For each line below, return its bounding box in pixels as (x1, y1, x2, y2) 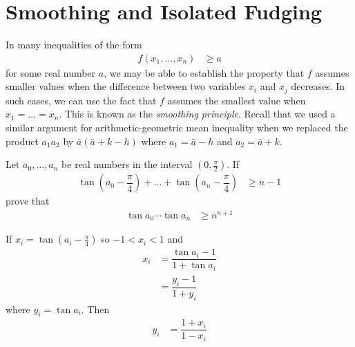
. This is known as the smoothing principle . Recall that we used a (59, 106, 336, 121)
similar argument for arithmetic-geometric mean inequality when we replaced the (6, 120, 348, 134)
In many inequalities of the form (6, 37, 142, 52)
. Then (81, 301, 110, 316)
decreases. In (291, 79, 345, 93)
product (6, 133, 39, 148)
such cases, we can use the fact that (6, 93, 157, 107)
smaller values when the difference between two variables (6, 79, 246, 93)
